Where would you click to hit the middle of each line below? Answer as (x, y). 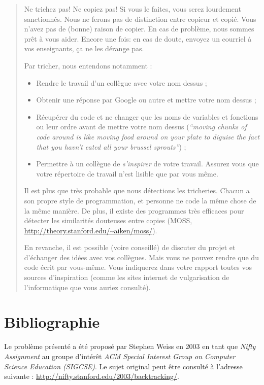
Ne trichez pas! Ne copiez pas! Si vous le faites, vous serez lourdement (133, 9)
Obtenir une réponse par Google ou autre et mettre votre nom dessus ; (146, 100)
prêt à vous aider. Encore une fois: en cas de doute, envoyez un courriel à (138, 38)
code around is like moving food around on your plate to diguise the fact (148, 136)
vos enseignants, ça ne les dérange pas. (84, 48)
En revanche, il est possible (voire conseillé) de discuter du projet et (130, 247)
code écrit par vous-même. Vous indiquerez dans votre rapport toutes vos (138, 267)
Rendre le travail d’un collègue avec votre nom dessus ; (122, 82)
